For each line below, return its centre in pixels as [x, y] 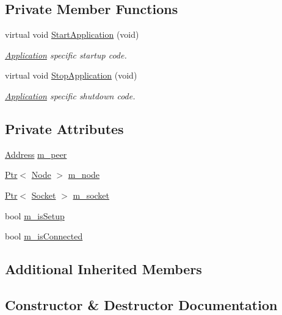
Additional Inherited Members [103, 269]
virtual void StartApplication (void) [72, 34]
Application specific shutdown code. [70, 95]
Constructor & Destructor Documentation [141, 304]
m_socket [91, 195]
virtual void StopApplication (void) [71, 75]
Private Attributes [64, 128]
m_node [84, 175]
